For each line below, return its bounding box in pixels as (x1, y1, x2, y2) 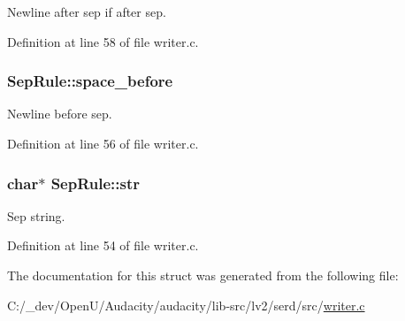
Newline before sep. (7, 104, 112, 123)
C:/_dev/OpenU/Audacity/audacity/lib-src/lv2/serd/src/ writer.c (7, 295, 365, 314)
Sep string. (7, 206, 65, 225)
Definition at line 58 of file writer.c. (7, 32, 199, 50)
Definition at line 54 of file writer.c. (7, 236, 199, 255)
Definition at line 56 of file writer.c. (7, 134, 199, 152)
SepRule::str (50, 172, 141, 194)
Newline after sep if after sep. (7, 3, 166, 20)
